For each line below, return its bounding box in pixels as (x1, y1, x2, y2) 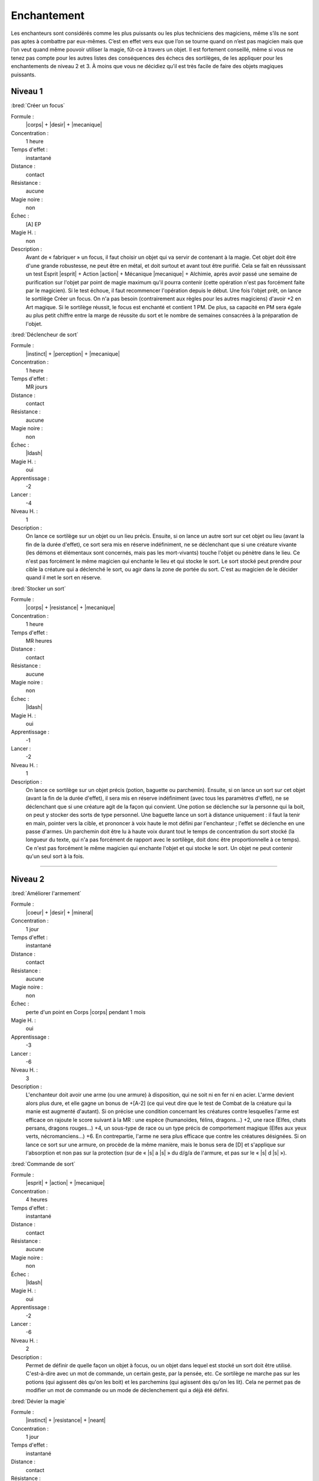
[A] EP (25, 220, 41, 227)
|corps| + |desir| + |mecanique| (25, 121, 103, 129)
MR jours (25, 383, 48, 390)
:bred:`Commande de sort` (11, 1160, 76, 1167)
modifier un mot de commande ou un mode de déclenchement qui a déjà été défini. (25, 1387, 229, 1394)
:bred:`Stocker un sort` (11, 585, 66, 592)
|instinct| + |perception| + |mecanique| (25, 350, 121, 357)
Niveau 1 (11, 86, 43, 97)
